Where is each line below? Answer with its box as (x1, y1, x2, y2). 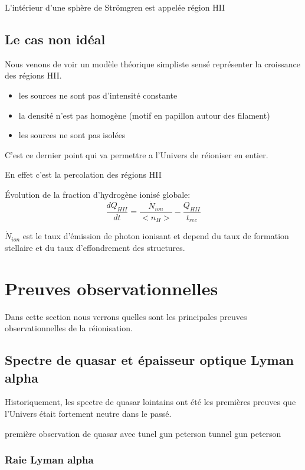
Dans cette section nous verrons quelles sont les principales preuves (5, 310, 247, 322)
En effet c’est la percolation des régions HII (5, 168, 162, 181)
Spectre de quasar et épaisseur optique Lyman (5, 351, 294, 369)
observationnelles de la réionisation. (5, 322, 133, 334)
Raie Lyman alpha (5, 452, 94, 467)
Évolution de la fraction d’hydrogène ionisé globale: (5, 188, 191, 200)
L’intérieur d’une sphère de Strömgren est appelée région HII (5, 1, 225, 13)
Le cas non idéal (5, 30, 106, 48)
